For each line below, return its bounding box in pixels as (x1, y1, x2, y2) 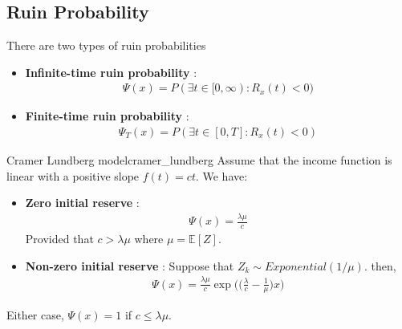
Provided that (25, 230, 94, 246)
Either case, (6, 307, 64, 323)
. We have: (195, 167, 248, 184)
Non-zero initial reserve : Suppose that (25, 257, 234, 274)
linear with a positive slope (6, 167, 140, 184)
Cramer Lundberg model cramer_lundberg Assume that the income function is (6, 152, 392, 169)
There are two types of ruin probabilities (6, 37, 206, 54)
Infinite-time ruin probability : (25, 63, 197, 80)
